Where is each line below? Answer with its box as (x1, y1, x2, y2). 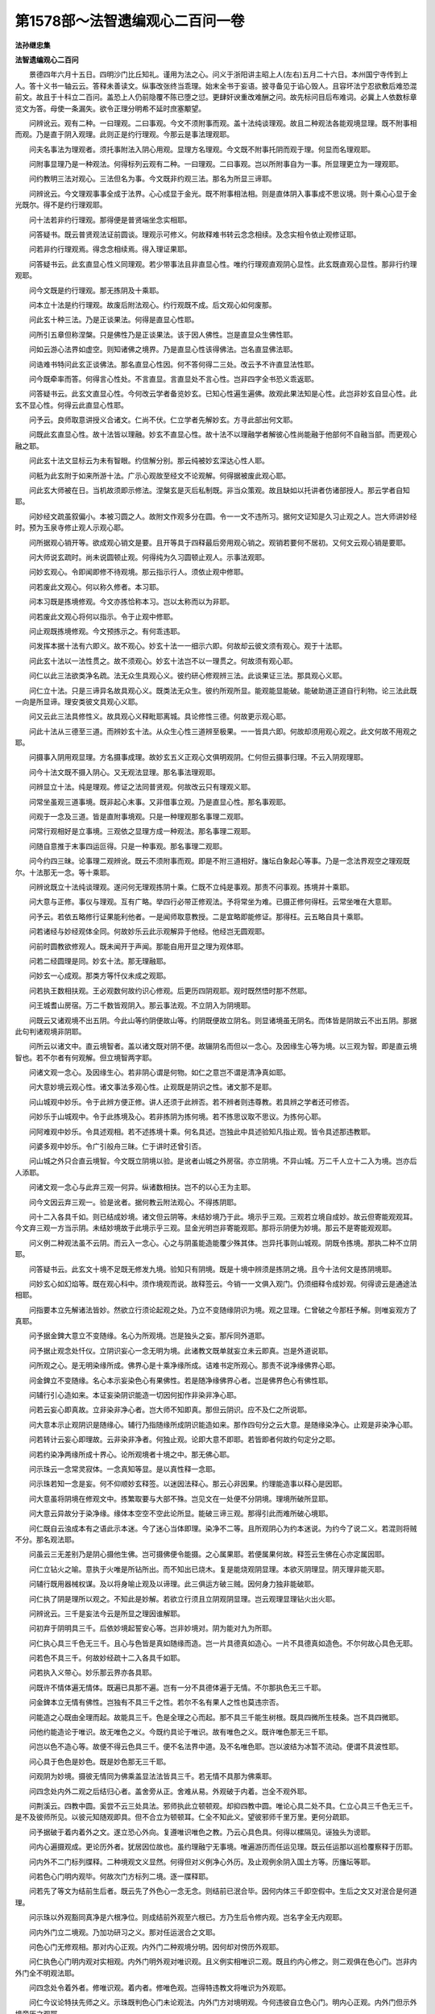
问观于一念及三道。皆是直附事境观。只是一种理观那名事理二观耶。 (28, 812, 248, 822)
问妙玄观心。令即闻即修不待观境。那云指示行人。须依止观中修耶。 (28, 567, 248, 577)
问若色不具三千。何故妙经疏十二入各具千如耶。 (28, 1653, 184, 1663)
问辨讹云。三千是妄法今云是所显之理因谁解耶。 (28, 1608, 184, 1618)
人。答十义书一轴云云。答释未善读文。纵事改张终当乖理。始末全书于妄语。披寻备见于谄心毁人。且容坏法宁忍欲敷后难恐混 (14, 81, 417, 90)
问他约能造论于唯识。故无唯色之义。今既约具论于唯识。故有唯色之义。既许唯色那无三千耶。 (28, 1727, 333, 1737)
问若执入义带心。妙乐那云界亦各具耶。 (28, 1668, 156, 1677)
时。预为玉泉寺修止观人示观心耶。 (14, 523, 128, 533)
